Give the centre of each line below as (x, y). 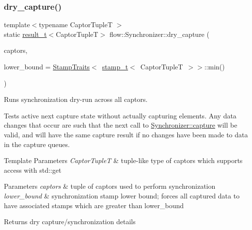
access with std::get (33, 170)
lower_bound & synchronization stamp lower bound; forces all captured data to (122, 195)
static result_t (25, 34)
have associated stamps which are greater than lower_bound (94, 205)
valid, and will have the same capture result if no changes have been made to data (126, 134)
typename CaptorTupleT (76, 25)
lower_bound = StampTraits (47, 66)
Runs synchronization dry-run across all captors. (76, 99)
